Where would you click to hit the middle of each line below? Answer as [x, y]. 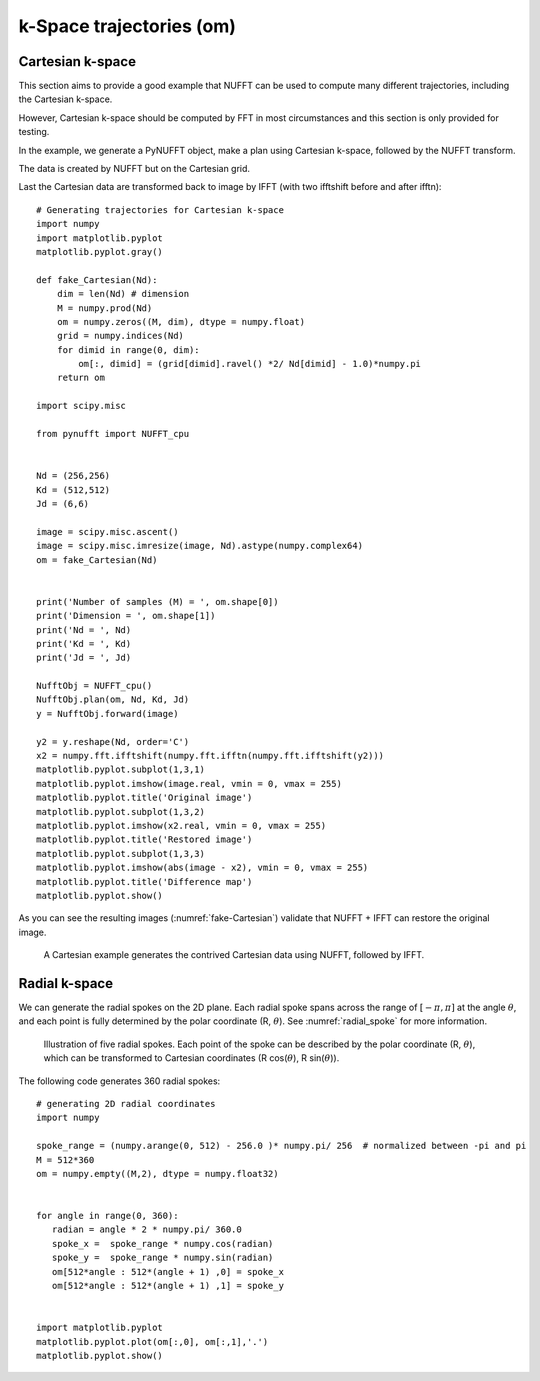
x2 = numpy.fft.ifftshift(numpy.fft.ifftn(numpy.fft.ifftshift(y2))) [210, 756]
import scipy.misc [81, 406]
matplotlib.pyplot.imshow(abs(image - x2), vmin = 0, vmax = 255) [202, 868]
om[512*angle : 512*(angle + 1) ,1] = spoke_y [168, 1286]
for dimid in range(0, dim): [128, 349]
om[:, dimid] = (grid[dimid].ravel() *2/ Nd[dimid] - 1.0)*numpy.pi [250, 364]
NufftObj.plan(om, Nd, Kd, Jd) [113, 699]
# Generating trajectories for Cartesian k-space [160, 209]
